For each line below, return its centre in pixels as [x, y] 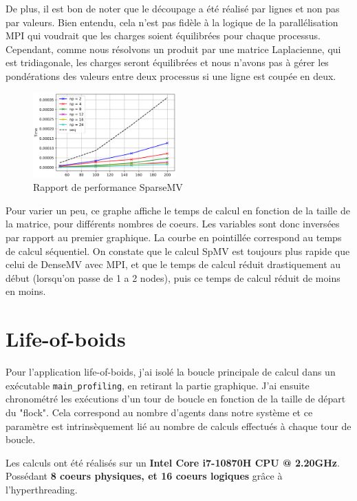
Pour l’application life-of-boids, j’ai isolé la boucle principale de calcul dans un [171, 372]
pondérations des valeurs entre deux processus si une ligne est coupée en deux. [171, 75]
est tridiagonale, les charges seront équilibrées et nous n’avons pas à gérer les [167, 62]
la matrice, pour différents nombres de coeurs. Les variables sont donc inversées [173, 224]
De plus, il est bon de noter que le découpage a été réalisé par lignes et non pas [173, 8]
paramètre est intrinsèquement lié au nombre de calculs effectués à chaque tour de [178, 426]
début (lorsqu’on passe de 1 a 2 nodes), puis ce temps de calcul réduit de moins [173, 277]
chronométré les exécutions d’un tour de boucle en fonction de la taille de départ [176, 399]
